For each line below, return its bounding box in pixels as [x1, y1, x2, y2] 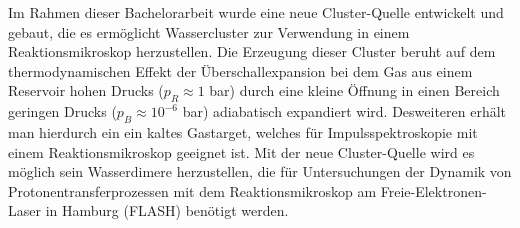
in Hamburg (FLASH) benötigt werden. [45, 200, 289, 221]
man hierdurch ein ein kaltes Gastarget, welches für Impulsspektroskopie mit [8, 121, 478, 142]
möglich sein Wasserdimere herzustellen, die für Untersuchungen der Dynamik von [8, 161, 512, 182]
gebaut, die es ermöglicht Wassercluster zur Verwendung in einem [8, 21, 410, 42]
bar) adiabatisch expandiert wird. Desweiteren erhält [182, 101, 507, 122]
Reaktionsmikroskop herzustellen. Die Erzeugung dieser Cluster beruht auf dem [8, 41, 496, 62]
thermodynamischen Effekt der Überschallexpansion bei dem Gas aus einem [8, 60, 473, 81]
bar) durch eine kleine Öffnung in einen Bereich [209, 80, 500, 101]
